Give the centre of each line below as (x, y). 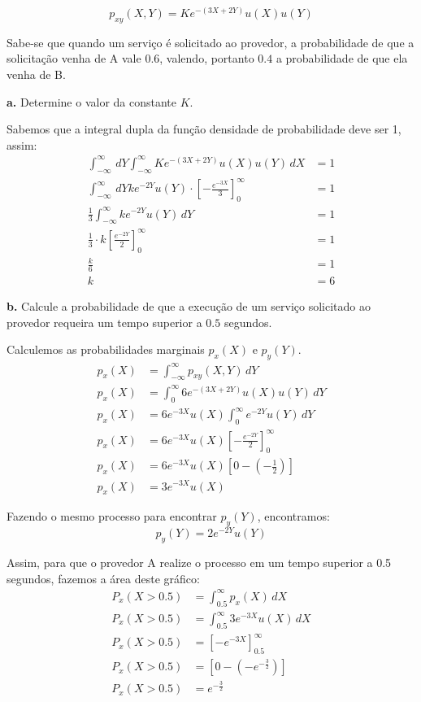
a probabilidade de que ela (342, 58)
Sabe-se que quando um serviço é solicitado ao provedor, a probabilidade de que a (210, 42)
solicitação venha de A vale (74, 58)
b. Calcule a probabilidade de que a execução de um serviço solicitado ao (189, 306)
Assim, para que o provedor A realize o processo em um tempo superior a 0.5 (199, 562)
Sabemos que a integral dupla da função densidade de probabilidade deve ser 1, (204, 129)
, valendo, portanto (207, 58)
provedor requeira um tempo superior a (104, 322)
